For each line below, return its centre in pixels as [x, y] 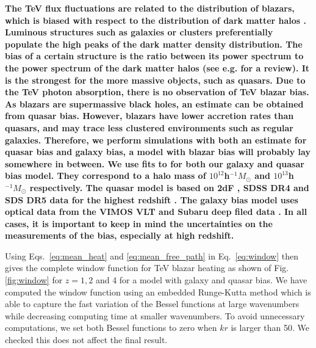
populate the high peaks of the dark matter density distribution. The [154, 44]
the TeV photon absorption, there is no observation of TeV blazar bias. [157, 92]
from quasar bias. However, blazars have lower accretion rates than [149, 116]
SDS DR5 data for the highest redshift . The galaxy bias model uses [152, 199]
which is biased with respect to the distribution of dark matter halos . [156, 20]
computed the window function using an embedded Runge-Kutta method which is [158, 292]
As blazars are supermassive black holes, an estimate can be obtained [154, 103]
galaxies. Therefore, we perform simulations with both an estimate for [156, 140]
